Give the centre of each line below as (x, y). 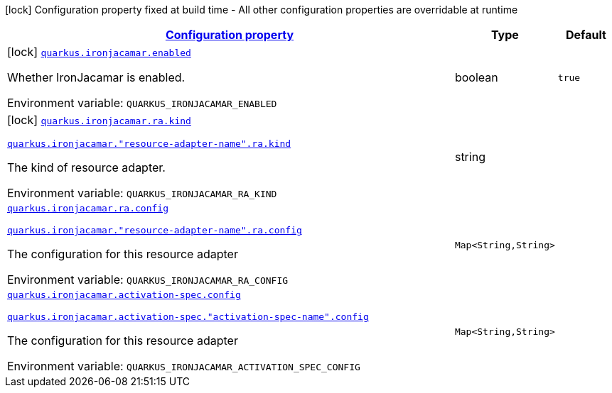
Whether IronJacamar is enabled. (96, 77)
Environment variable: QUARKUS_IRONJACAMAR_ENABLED (142, 103)
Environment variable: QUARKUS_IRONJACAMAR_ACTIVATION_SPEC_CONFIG (184, 366)
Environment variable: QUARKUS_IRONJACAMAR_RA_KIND (142, 193)
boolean (476, 77)
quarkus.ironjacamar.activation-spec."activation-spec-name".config (188, 317)
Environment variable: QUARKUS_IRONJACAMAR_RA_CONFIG (148, 279)
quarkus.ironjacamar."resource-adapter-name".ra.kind (149, 144)
